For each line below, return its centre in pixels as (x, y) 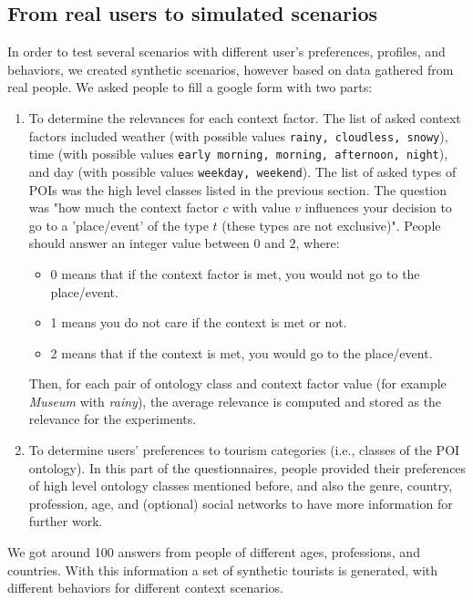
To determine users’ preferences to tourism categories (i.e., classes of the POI (244, 450)
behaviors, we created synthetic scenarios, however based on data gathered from (231, 69)
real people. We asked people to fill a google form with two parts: (190, 87)
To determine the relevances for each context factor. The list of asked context (245, 117)
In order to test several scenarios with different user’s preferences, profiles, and (226, 52)
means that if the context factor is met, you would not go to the (241, 273)
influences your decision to (378, 207)
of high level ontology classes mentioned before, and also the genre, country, (241, 486)
